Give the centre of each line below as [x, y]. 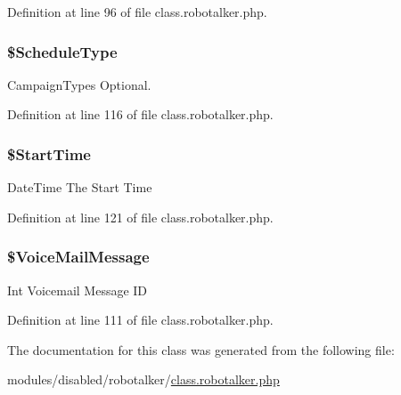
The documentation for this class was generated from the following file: [201, 349]
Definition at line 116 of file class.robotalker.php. [140, 114]
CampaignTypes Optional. [79, 84]
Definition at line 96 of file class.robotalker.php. [137, 12]
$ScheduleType [62, 51]
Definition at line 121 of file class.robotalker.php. [140, 217]
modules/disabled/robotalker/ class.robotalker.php [143, 379]
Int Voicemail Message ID [78, 290]
